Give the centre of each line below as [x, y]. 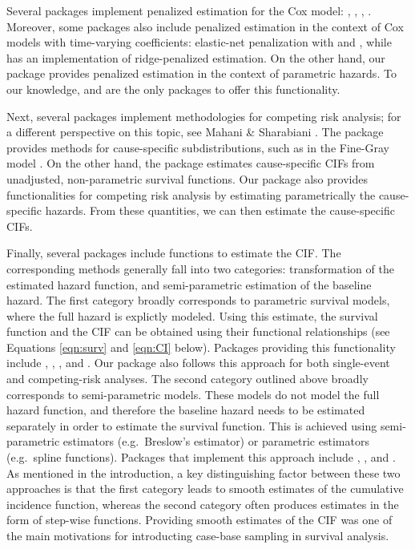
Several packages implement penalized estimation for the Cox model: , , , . [189, 10]
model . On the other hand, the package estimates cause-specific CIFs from [191, 163]
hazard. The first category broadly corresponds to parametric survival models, [198, 300]
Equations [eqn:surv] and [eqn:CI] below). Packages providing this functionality [201, 347]
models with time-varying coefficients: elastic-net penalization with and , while [199, 42]
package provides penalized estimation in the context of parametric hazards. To [201, 73]
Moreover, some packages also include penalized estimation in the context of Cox [205, 26]
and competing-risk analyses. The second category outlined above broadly [187, 379]
